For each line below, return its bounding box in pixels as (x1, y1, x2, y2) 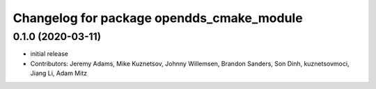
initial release (30, 50, 69, 58)
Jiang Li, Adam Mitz (30, 69, 87, 77)
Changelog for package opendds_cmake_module (13, 10, 303, 26)
